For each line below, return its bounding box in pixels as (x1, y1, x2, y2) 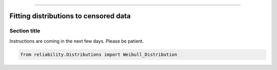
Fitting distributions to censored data (9, 12, 131, 20)
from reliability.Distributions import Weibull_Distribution (20, 51, 177, 57)
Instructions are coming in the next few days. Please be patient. (9, 38, 144, 44)
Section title (9, 27, 41, 34)
